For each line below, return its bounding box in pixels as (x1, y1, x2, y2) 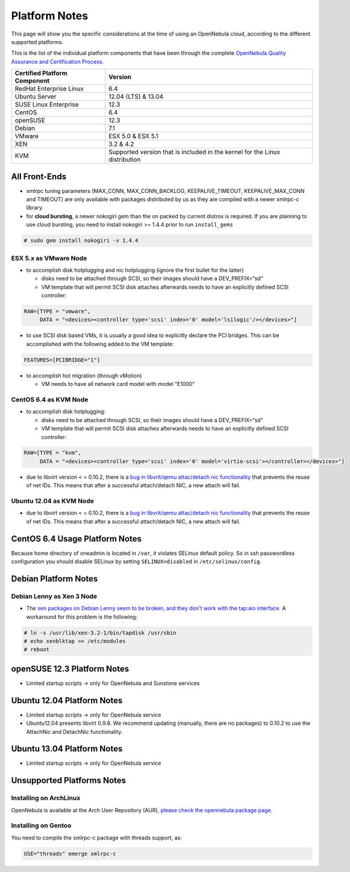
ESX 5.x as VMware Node (11, 254, 87, 262)
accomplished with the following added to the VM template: (26, 340, 174, 347)
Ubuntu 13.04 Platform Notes (11, 744, 123, 754)
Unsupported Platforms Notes (11, 776, 127, 786)
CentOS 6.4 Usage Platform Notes (11, 534, 142, 544)
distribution (108, 156, 141, 164)
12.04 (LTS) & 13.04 (108, 92, 164, 101)
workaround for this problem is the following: (26, 613, 138, 621)
